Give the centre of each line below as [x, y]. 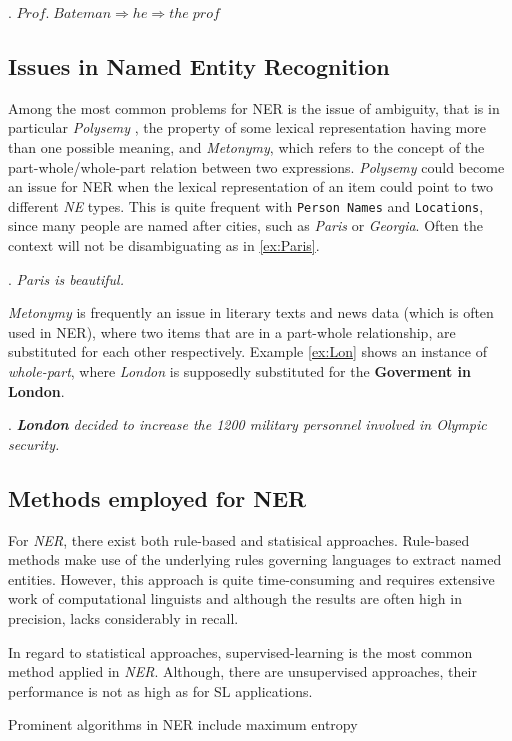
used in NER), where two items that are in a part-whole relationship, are [232, 331]
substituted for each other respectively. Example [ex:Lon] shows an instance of [247, 351]
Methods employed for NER [157, 497]
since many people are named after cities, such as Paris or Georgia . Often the [245, 225]
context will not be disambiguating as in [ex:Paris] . [164, 245]
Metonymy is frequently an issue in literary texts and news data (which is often [251, 312]
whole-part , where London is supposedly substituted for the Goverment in [240, 370]
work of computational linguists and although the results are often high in [235, 598]
